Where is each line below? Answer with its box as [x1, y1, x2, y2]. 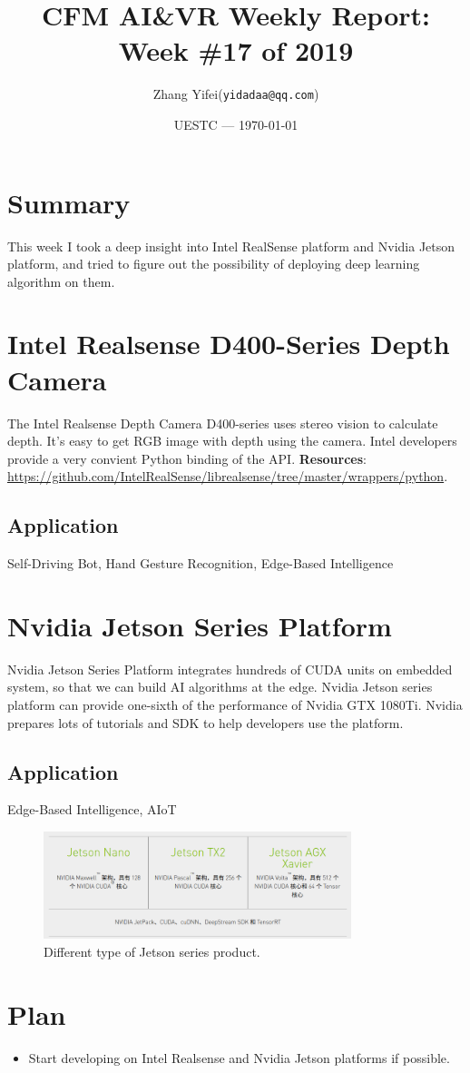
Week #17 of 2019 [118, 32, 354, 69]
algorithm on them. [7, 271, 115, 290]
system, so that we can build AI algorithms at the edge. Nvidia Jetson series [7, 677, 433, 696]
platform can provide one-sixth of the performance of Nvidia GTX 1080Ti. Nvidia [7, 695, 463, 714]
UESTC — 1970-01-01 [173, 114, 299, 133]
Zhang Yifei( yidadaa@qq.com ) [152, 84, 319, 103]
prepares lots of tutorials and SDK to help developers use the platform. [7, 713, 404, 732]
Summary [7, 183, 131, 221]
